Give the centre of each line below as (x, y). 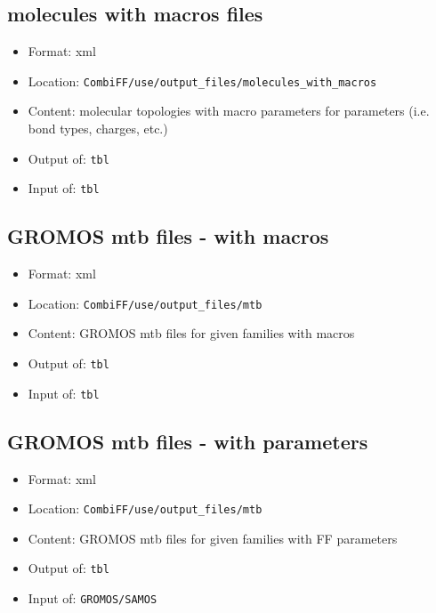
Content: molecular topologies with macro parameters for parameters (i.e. (229, 111)
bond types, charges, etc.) (98, 129)
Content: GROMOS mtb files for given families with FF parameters (213, 538)
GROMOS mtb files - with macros (168, 236)
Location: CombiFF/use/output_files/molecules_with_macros (202, 81)
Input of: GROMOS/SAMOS (93, 598)
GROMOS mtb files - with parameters (188, 441)
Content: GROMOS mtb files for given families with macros (191, 333)
